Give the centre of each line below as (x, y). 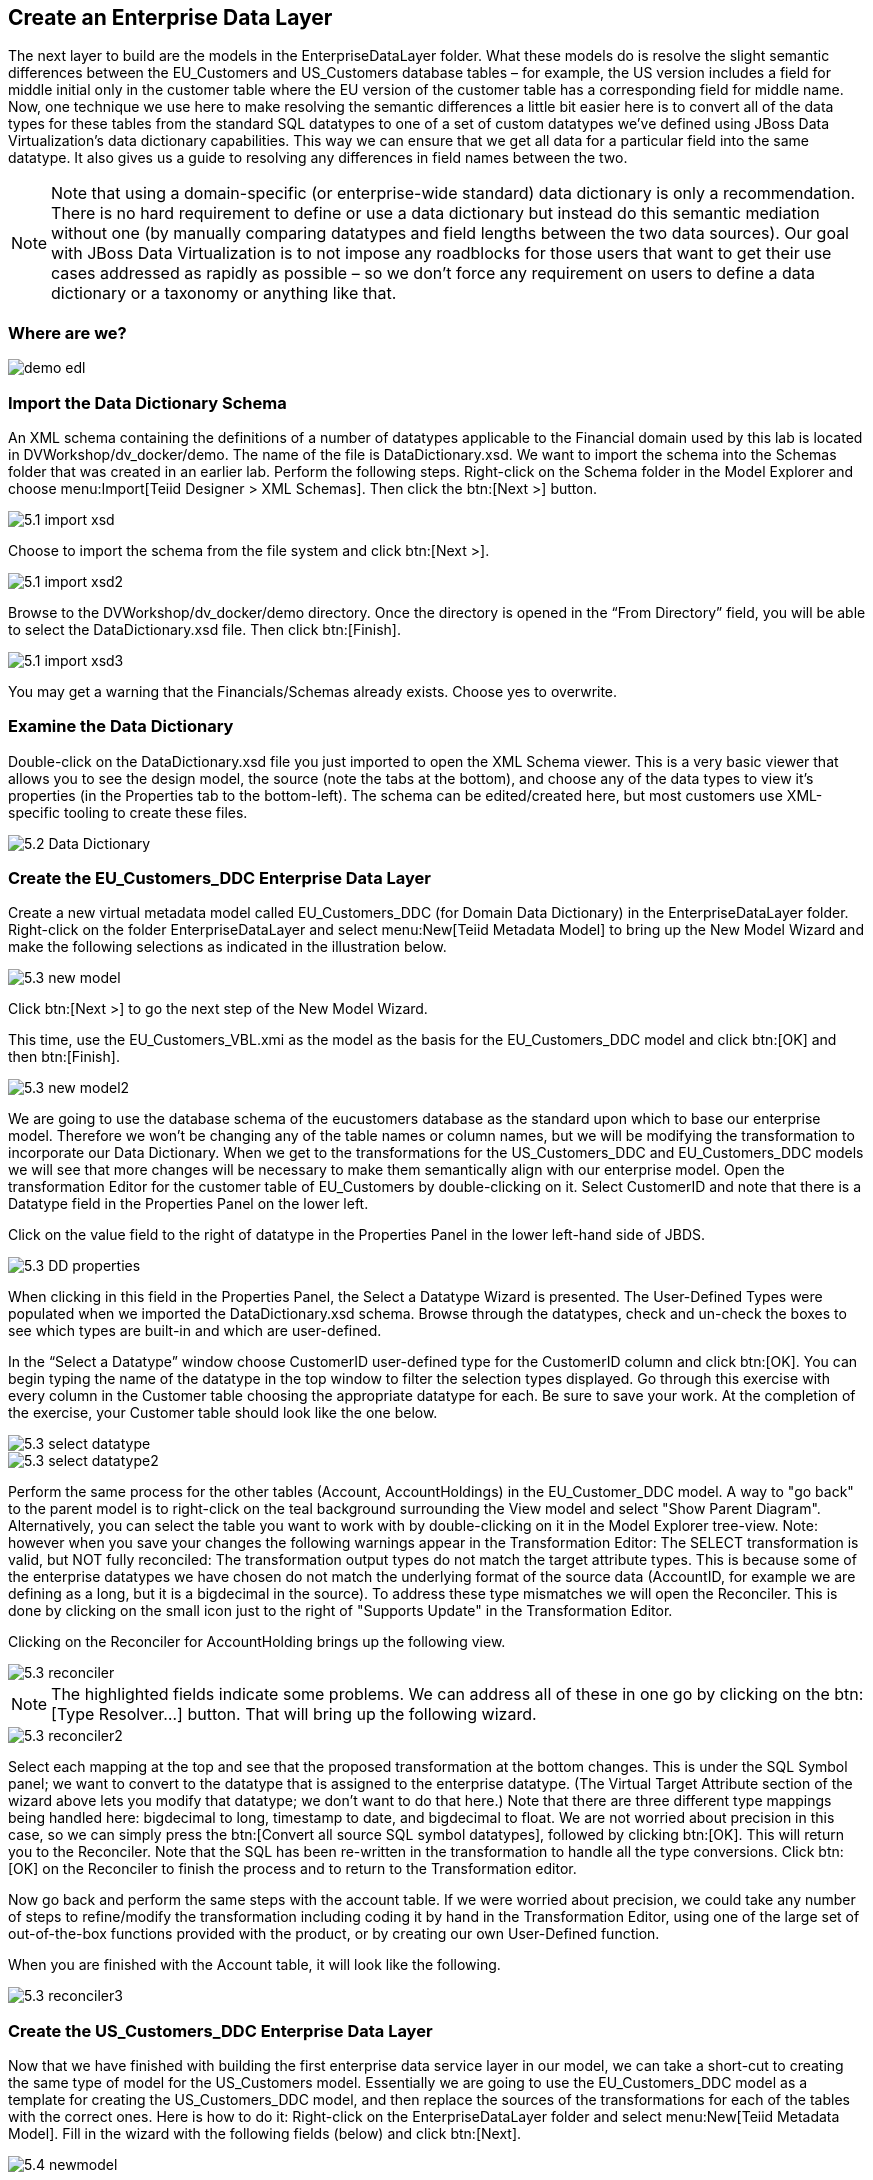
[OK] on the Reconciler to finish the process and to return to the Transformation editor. (292, 1869)
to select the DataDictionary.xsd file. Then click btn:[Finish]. (205, 629)
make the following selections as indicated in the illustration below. (227, 947)
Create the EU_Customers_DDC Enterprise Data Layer (219, 878)
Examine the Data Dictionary (121, 726)
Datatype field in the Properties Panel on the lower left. (188, 1204)
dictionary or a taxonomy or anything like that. (224, 293)
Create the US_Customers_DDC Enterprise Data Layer (220, 2030)
